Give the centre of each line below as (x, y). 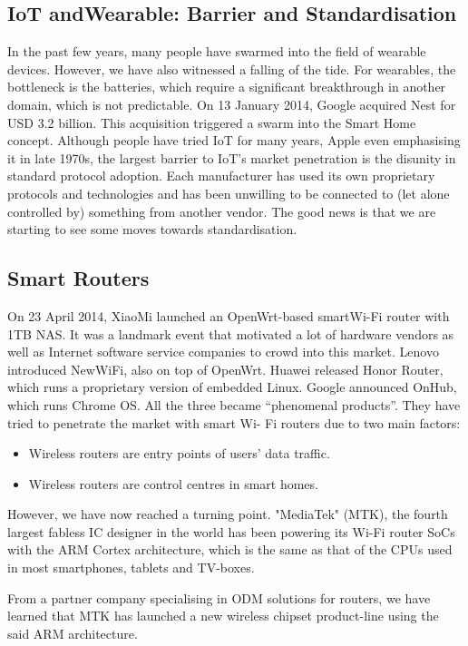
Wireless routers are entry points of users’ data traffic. (179, 453)
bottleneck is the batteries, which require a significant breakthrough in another (227, 87)
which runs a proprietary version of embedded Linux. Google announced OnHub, (232, 387)
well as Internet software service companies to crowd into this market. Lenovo (223, 352)
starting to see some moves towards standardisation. (152, 229)
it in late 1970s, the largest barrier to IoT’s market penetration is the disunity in (232, 157)
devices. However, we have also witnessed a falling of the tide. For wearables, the (232, 69)
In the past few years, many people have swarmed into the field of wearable (217, 51)
